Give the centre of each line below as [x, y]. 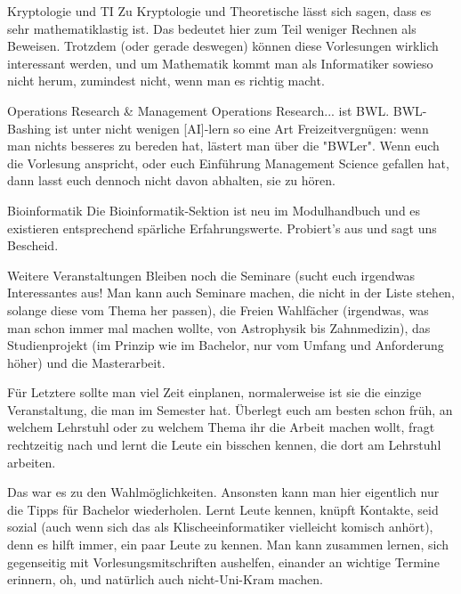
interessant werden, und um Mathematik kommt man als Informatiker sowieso [220, 63]
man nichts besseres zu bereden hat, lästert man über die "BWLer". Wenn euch [223, 146]
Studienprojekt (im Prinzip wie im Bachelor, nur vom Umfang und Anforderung [226, 345]
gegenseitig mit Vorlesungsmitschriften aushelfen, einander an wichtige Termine [223, 561]
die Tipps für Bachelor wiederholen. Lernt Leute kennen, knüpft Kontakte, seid [223, 509]
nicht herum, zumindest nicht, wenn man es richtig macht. [166, 81]
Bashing [29, 128]
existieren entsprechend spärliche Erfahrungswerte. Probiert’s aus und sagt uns [222, 228]
